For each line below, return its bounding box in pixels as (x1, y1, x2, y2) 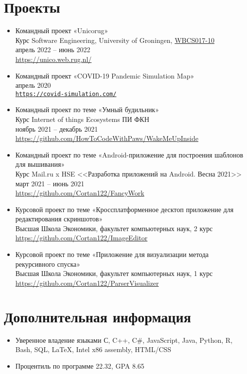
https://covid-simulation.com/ (15, 90, 117, 98)
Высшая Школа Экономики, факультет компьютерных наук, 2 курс (15, 223, 213, 233)
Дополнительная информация (4, 306, 191, 326)
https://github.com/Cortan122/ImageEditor (15, 233, 148, 243)
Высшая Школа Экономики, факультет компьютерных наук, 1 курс (15, 268, 213, 278)
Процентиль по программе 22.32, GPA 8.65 (15, 360, 144, 371)
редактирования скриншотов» (15, 214, 103, 224)
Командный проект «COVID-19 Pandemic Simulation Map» (15, 70, 194, 80)
